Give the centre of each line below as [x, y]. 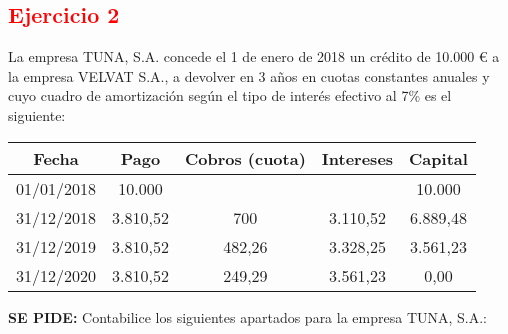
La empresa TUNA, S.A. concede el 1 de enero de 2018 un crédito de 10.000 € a [254, 56]
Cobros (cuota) [245, 158]
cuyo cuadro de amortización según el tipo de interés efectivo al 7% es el [230, 95]
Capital [438, 158]
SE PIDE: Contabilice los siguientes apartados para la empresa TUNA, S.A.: [248, 316]
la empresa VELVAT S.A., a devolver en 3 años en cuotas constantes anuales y [249, 75]
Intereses [357, 158]
